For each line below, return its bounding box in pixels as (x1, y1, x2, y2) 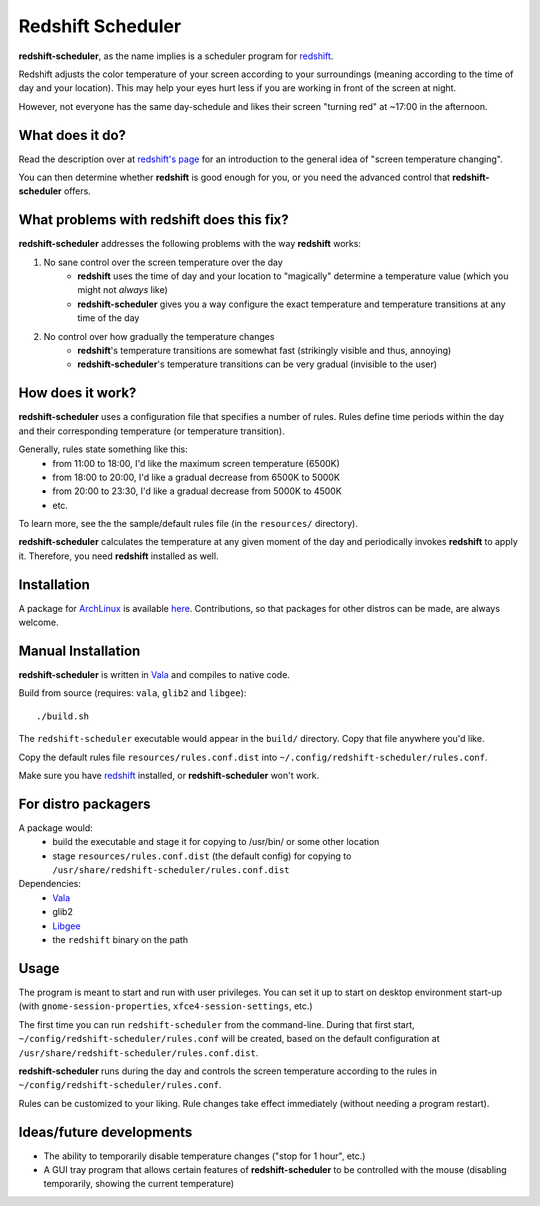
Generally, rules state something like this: (18, 443, 189, 455)
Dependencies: (18, 878, 82, 890)
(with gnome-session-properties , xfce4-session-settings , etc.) (18, 1000, 314, 1012)
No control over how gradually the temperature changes (43, 330, 275, 342)
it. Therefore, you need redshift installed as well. (18, 550, 219, 562)
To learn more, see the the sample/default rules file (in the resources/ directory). (18, 518, 359, 530)
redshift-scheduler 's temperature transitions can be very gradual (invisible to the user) (77, 358, 438, 370)
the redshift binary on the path (52, 934, 189, 946)
